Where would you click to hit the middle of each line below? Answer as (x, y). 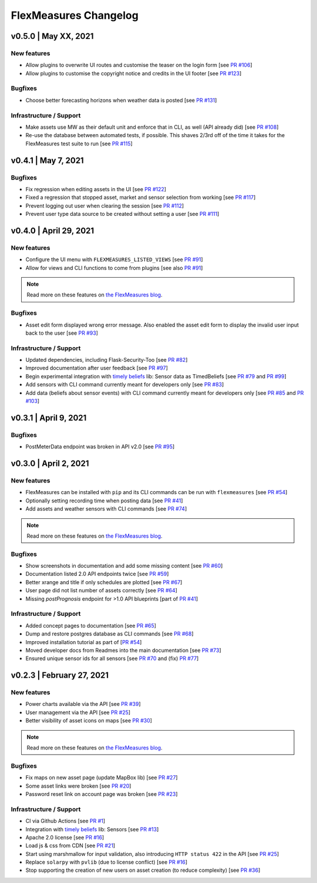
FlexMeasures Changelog (75, 15)
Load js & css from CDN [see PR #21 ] (70, 846)
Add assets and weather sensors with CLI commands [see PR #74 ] (106, 509)
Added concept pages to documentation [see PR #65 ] (91, 625)
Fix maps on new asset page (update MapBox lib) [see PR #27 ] (102, 778)
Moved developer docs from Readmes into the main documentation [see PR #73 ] (123, 650)
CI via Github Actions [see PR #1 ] (65, 821)
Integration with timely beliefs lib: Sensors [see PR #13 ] (92, 829)
